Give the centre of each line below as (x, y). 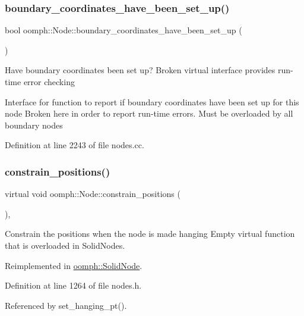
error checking (49, 82)
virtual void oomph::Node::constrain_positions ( (93, 194)
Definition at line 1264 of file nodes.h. (73, 285)
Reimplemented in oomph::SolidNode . (74, 265)
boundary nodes (34, 125)
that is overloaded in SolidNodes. (65, 245)
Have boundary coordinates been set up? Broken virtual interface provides (140, 70)
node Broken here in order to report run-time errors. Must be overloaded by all (149, 113)
